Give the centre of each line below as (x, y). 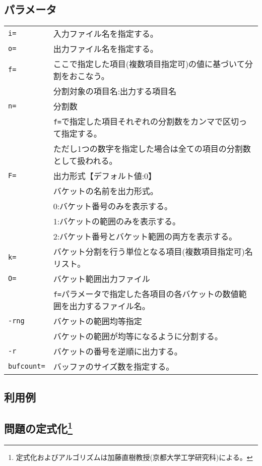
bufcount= (27, 366)
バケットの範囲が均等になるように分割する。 (138, 336)
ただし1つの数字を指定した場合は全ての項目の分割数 (152, 149)
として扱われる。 (85, 161)
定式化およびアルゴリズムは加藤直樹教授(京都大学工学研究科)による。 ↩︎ (134, 457)
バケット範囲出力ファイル (102, 279)
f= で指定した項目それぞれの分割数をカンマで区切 (146, 122)
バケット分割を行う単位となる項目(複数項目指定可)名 (153, 252)
